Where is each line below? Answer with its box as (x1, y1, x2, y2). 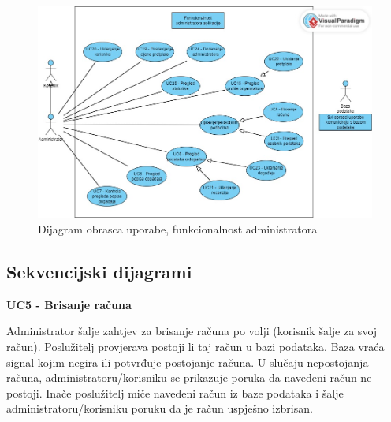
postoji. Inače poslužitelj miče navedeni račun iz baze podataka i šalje (6, 384, 344, 401)
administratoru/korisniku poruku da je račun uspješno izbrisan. (6, 400, 313, 416)
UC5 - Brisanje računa (6, 296, 132, 312)
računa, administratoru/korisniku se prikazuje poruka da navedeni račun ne (6, 369, 372, 386)
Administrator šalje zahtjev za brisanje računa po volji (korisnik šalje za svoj (6, 323, 378, 339)
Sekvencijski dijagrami (6, 260, 192, 284)
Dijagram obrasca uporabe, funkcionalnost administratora (38, 221, 318, 237)
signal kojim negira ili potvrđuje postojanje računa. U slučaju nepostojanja (6, 353, 369, 370)
